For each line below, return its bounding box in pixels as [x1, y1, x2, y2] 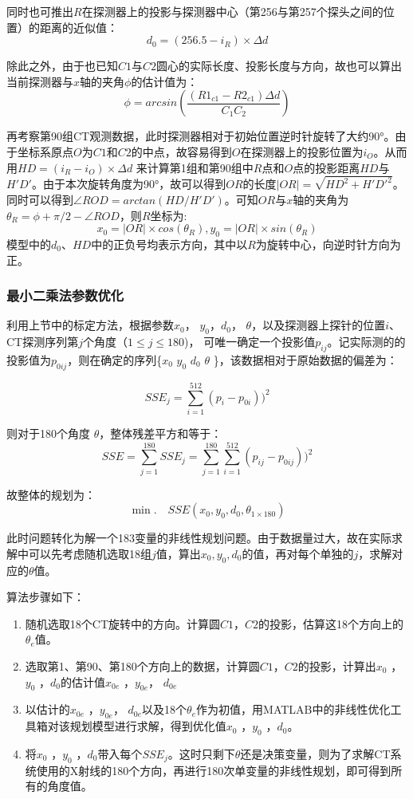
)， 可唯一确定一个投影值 [184, 333, 316, 350]
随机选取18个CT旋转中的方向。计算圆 [25, 615, 221, 632]
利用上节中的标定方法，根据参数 [6, 317, 174, 333]
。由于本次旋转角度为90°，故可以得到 [31, 175, 226, 192]
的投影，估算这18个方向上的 [258, 615, 404, 632]
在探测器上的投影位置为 [240, 143, 364, 159]
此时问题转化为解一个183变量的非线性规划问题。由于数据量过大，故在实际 [6, 529, 391, 546]
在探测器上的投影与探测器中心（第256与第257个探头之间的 [81, 3, 383, 19]
